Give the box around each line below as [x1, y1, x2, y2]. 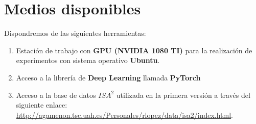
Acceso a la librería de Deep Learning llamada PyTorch [16, 72, 201, 82]
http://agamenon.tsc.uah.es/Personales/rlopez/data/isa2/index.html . [16, 109, 234, 120]
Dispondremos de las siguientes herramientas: [4, 28, 146, 38]
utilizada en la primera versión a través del [116, 89, 250, 100]
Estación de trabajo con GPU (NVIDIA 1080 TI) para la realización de [16, 45, 252, 55]
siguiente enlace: [16, 99, 67, 110]
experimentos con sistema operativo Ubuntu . [16, 55, 160, 66]
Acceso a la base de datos [16, 89, 96, 100]
